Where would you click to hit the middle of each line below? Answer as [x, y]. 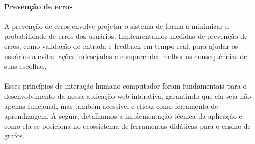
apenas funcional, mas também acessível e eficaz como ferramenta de [111, 106]
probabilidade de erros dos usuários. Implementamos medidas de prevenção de [126, 36]
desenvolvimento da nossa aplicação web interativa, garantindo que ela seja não [128, 95]
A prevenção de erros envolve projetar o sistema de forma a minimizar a [117, 26]
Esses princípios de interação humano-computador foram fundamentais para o [125, 86]
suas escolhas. [25, 66]
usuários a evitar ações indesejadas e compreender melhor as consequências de [126, 56]
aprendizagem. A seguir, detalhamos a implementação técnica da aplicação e [123, 116]
